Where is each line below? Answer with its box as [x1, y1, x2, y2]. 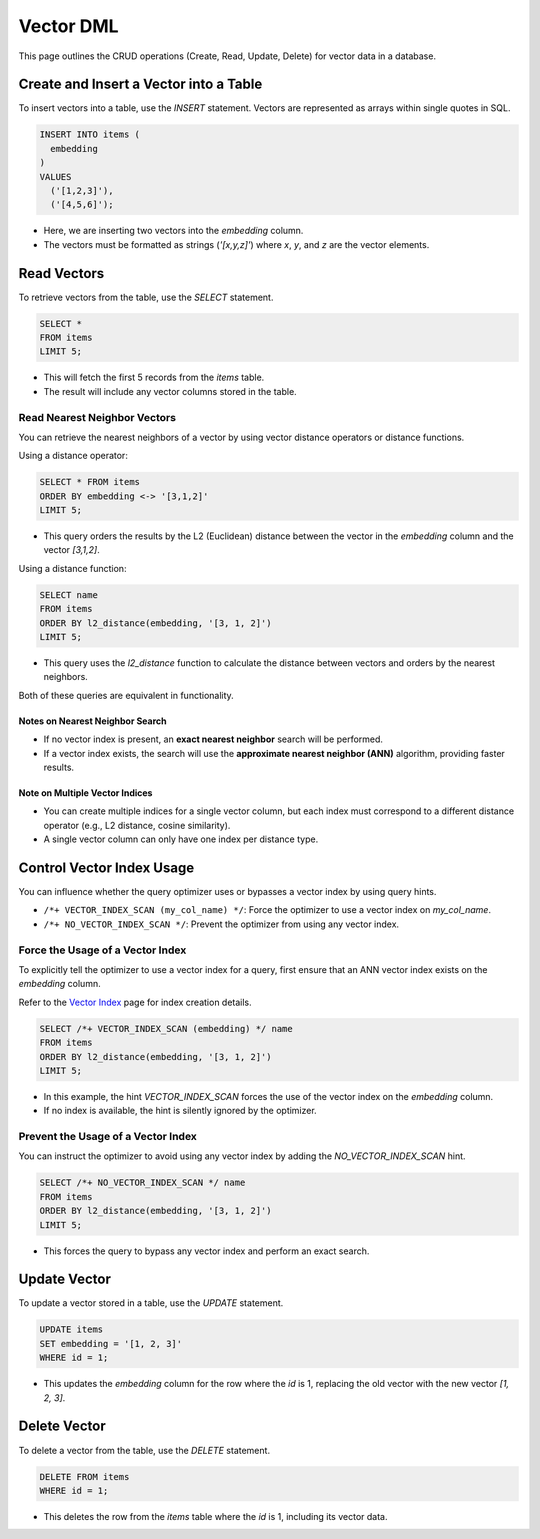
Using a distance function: [18, 562, 127, 574]
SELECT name [39, 589, 99, 600]
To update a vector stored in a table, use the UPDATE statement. [18, 1297, 284, 1309]
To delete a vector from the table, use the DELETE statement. [18, 1444, 270, 1456]
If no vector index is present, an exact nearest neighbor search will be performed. [43, 733, 384, 745]
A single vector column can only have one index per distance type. [43, 833, 319, 845]
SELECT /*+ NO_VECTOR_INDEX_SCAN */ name [39, 1177, 246, 1189]
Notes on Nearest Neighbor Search [18, 715, 167, 727]
